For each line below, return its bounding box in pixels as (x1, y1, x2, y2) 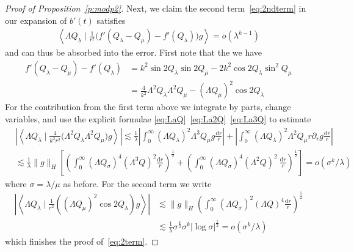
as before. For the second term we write (63, 177, 212, 190)
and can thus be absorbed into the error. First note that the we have (5, 46, 262, 59)
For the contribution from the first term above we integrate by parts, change (5, 100, 291, 113)
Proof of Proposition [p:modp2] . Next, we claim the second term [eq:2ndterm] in (5, 2, 306, 14)
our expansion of (5, 13, 67, 26)
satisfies (96, 13, 126, 26)
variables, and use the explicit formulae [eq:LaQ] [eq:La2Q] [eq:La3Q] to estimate (5, 112, 311, 125)
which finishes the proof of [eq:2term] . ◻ (5, 235, 159, 247)
